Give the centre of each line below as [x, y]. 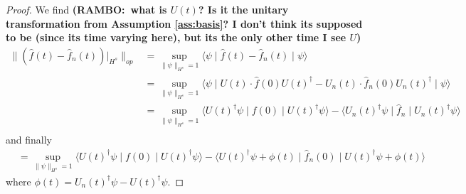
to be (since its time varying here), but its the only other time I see [176, 37]
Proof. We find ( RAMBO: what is [86, 9]
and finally [29, 140]
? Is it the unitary [243, 9]
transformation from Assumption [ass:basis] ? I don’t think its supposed [184, 23]
